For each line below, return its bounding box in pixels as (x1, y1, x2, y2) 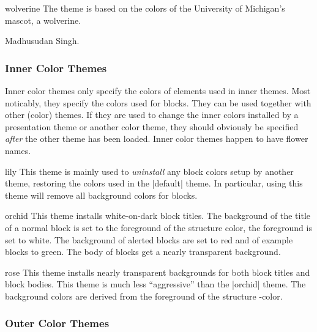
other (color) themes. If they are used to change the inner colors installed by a (5, 108, 299, 121)
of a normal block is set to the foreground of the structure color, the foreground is (5, 221, 312, 234)
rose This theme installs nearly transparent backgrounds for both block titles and (5, 265, 310, 278)
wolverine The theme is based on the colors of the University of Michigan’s (5, 2, 285, 14)
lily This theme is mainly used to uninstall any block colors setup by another (5, 164, 294, 177)
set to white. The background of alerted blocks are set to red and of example (5, 233, 293, 246)
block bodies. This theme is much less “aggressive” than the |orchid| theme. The (5, 278, 306, 290)
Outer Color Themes (5, 315, 110, 331)
